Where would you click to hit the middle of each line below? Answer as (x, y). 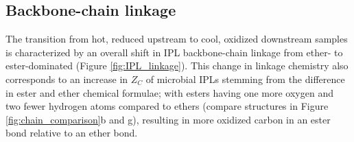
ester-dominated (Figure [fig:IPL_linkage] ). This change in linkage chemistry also (177, 66)
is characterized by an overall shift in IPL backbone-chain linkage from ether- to (174, 52)
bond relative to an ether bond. (72, 133)
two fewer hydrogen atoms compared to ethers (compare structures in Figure (167, 106)
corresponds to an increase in (67, 79)
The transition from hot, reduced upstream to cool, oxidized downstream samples (177, 39)
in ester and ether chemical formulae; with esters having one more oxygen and (169, 92)
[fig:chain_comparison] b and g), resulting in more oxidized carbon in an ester (168, 119)
